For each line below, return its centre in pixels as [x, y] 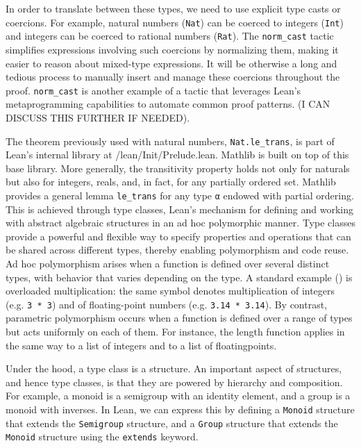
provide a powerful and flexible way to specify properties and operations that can [178, 236]
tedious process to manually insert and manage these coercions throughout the [173, 77]
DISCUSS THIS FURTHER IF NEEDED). [98, 117]
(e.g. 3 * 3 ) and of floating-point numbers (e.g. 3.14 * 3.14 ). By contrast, [167, 304]
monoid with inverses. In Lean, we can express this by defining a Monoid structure [180, 409]
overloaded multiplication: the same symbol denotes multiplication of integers [170, 291]
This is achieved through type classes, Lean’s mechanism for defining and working [179, 209]
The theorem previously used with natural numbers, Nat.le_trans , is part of [170, 141]
